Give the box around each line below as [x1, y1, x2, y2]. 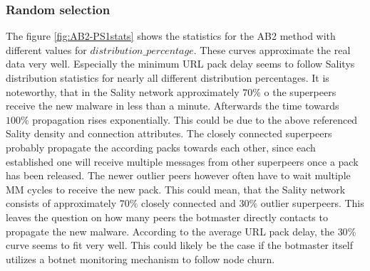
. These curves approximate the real [193, 42, 351, 57]
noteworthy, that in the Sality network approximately [6, 84, 240, 99]
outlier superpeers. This [260, 196, 364, 211]
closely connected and [141, 196, 236, 211]
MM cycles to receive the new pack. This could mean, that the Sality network [6, 181, 346, 196]
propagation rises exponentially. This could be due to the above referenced [32, 112, 358, 127]
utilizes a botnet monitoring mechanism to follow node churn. [6, 251, 275, 266]
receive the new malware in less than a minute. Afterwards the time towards [6, 98, 339, 113]
